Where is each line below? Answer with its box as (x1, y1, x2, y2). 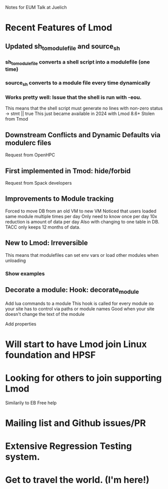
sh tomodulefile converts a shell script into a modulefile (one (5, 58, 150, 66)
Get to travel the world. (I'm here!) (5, 474, 150, 486)
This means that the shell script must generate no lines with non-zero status (5, 105, 163, 112)
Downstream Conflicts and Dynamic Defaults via (5, 131, 161, 139)
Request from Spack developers (5, 180, 72, 186)
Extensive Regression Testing (5, 441, 132, 452)
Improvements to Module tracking (5, 194, 114, 203)
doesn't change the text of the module (5, 311, 85, 317)
